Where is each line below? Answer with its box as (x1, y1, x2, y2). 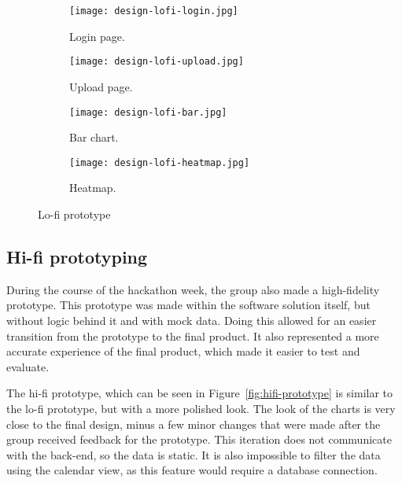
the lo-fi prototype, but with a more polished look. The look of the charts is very (6, 400, 396, 416)
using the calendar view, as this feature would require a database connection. (6, 462, 378, 478)
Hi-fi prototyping (6, 244, 148, 268)
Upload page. (69, 78, 133, 94)
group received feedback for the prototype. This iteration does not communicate (6, 431, 392, 448)
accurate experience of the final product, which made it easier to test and (6, 343, 360, 359)
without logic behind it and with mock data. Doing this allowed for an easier (6, 312, 377, 328)
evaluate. (6, 358, 50, 374)
